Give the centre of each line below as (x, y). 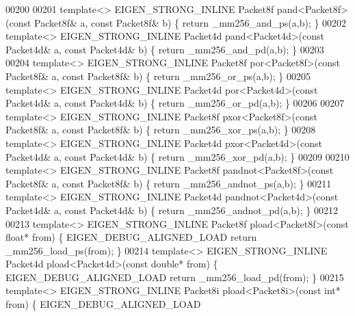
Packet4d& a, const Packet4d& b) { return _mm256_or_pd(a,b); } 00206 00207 (175, 103)
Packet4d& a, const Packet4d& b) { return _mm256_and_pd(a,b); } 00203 (165, 49)
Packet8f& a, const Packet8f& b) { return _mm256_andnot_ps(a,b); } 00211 (169, 183)
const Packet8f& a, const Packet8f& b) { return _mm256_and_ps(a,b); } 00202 (178, 22)
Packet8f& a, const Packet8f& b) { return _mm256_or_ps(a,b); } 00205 (158, 76)
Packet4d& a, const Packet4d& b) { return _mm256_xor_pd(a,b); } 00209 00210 (177, 156)
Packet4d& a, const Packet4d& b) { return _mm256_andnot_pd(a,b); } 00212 (172, 210)
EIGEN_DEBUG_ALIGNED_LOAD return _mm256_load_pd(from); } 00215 (175, 277)
